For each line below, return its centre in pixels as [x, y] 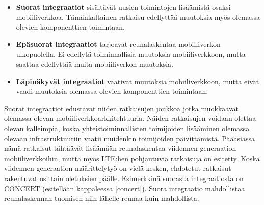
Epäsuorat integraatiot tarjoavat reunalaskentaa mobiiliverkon [118, 44]
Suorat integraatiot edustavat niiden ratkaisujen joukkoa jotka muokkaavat [121, 108]
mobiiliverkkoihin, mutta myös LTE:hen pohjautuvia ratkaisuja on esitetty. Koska [132, 158]
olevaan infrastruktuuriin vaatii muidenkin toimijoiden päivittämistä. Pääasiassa [129, 138]
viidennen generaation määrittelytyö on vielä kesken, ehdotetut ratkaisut [118, 168]
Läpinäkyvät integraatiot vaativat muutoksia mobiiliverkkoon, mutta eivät [138, 81]
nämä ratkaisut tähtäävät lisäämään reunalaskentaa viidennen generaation [120, 148]
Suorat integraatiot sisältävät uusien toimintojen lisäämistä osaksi [123, 7]
